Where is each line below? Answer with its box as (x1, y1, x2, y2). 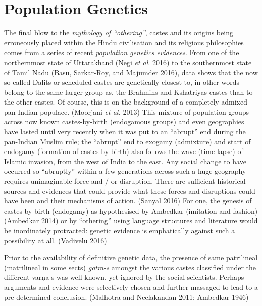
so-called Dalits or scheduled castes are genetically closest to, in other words (4, 77, 240, 87)
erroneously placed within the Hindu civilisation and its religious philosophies (4, 37, 244, 47)
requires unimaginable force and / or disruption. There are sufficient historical (4, 176, 246, 186)
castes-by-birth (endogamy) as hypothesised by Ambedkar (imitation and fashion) (4, 205, 258, 216)
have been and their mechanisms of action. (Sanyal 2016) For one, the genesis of (4, 195, 252, 206)
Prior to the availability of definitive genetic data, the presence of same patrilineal (4, 252, 258, 263)
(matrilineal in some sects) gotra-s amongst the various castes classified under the (4, 262, 256, 272)
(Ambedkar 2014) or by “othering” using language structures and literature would (4, 215, 258, 226)
